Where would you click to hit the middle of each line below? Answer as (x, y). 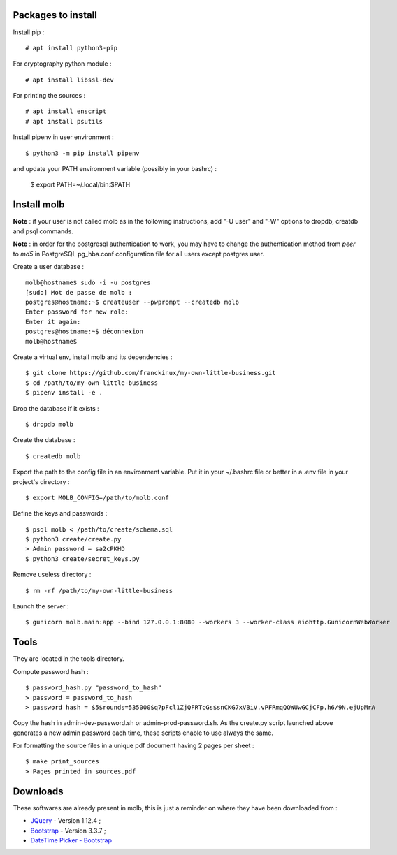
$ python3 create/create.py (73, 539)
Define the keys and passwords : (60, 513)
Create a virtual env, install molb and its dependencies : (93, 357)
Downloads (38, 791)
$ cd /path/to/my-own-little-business (92, 383)
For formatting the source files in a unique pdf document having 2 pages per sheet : (133, 746)
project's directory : (41, 481)
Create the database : (44, 440)
